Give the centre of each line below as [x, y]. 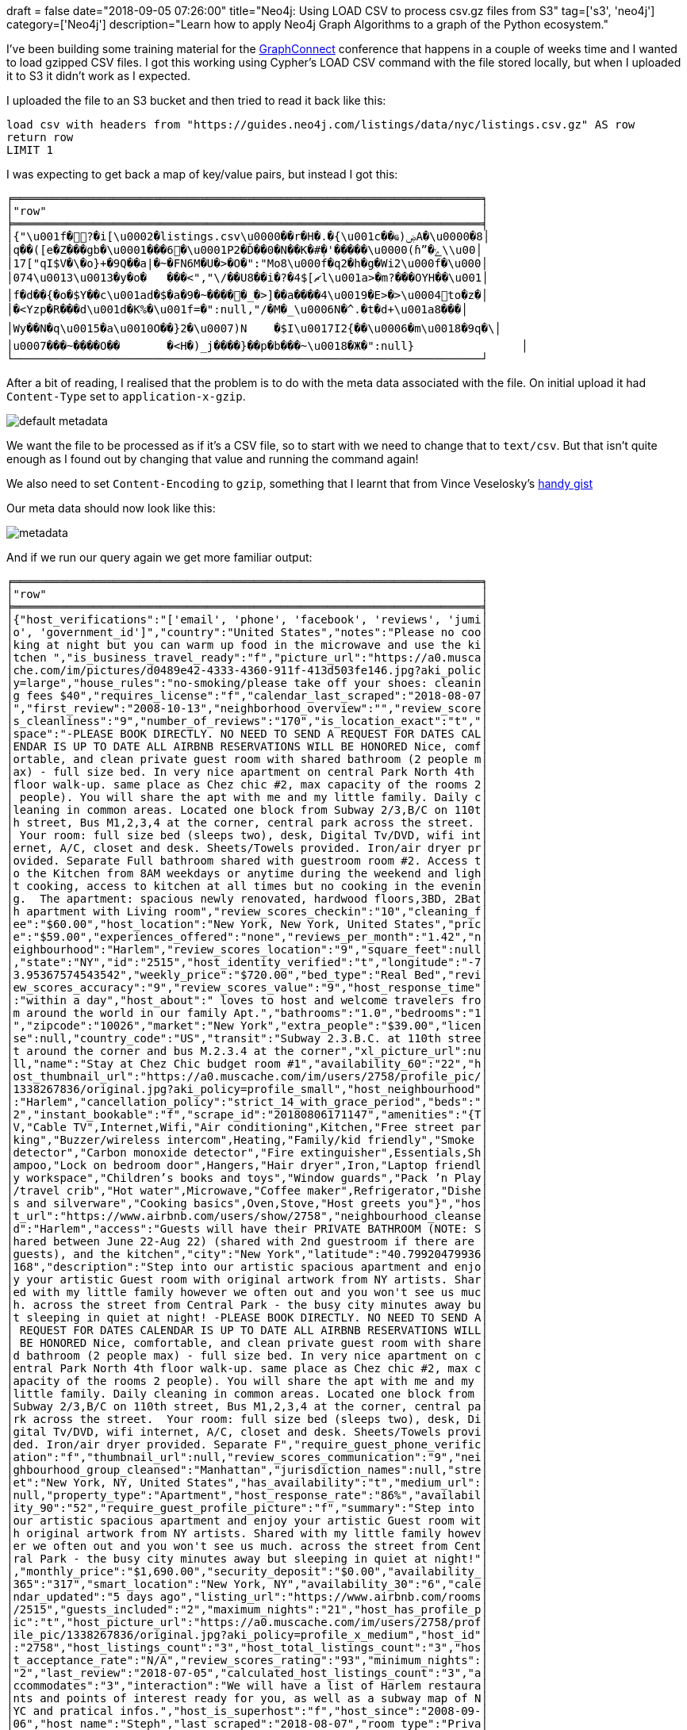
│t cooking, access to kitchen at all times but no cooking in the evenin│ [247, 886]
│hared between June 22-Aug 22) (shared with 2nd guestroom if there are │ [247, 1241]
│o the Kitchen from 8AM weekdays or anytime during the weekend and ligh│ [247, 873]
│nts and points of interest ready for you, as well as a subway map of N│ [247, 1698]
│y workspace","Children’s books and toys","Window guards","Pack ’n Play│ [247, 1178]
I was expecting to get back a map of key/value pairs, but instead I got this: [202, 174]
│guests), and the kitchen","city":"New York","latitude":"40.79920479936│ [247, 1254]
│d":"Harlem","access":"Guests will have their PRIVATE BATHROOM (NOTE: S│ [247, 1229]
